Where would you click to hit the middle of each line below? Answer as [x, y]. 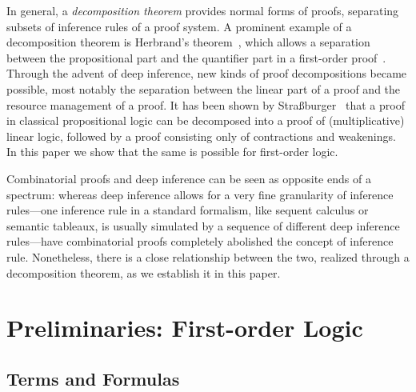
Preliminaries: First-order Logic [185, 328]
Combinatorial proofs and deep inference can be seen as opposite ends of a [189, 178]
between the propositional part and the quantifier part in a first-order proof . [196, 57]
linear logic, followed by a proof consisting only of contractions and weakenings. [201, 136]
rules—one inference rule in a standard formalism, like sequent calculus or [188, 210]
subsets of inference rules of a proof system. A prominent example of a [179, 26]
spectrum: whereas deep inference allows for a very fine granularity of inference [200, 194]
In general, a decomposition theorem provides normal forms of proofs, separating [203, 10]
